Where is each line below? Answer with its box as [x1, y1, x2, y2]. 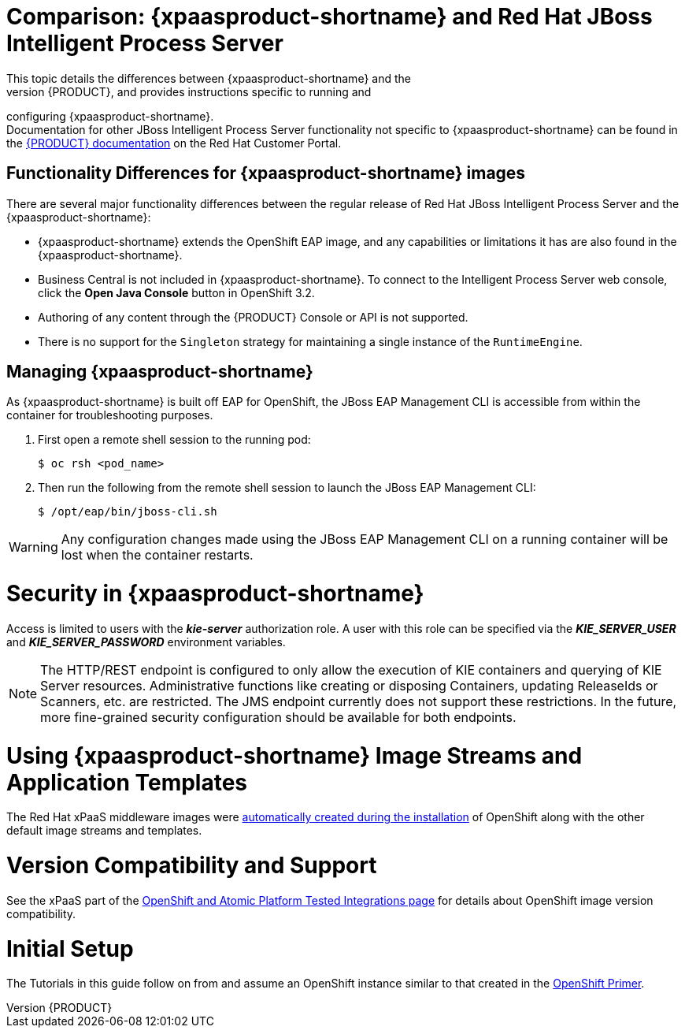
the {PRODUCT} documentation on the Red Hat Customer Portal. [6, 136, 342, 150]
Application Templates [6, 768, 248, 796]
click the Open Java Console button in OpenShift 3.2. [38, 285, 315, 299]
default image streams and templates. [6, 824, 202, 838]
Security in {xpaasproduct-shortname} [6, 580, 424, 608]
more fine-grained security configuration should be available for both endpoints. [40, 709, 517, 725]
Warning [9, 539, 58, 556]
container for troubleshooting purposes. [6, 408, 213, 422]
